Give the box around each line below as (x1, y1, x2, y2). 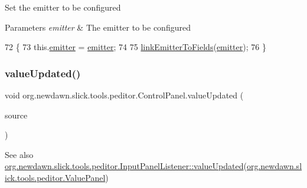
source (5, 108, 28, 121)
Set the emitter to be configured (5, 1, 121, 13)
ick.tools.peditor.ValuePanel (5, 171, 106, 183)
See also (5, 148, 34, 160)
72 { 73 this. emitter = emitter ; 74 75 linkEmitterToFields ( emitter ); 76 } (5, 41, 266, 53)
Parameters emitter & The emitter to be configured (5, 21, 191, 33)
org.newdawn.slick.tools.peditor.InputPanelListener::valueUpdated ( (5, 160, 247, 172)
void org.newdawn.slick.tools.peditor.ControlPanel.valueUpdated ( (5, 89, 244, 101)
